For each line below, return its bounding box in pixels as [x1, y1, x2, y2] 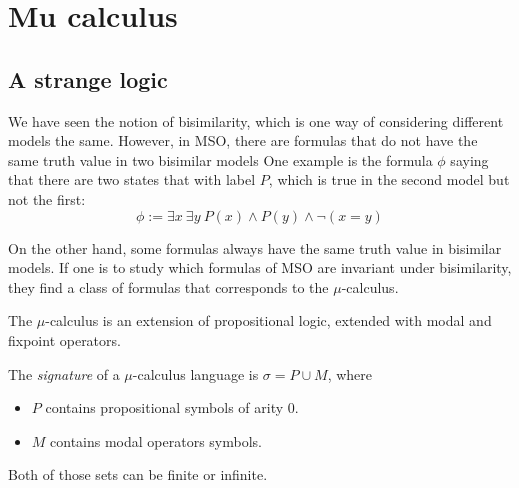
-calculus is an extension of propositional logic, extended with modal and [45, 310, 492, 331]
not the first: [8, 188, 86, 209]
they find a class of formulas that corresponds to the [8, 276, 329, 297]
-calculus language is [132, 363, 259, 384]
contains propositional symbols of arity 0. [45, 397, 299, 418]
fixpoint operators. [8, 329, 121, 350]
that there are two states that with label [8, 169, 256, 190]
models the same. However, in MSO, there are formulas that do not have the [8, 130, 478, 151]
